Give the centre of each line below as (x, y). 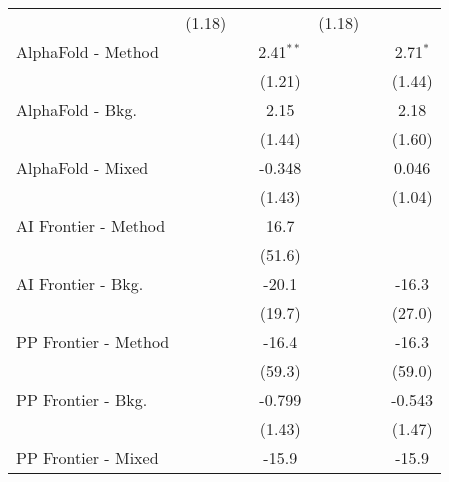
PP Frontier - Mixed (87, 457)
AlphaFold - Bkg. (76, 109)
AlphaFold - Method (87, 51)
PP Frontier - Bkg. (82, 399)
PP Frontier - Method (93, 341)
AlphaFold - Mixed (82, 167)
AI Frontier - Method (91, 225)
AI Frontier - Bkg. (80, 283)
